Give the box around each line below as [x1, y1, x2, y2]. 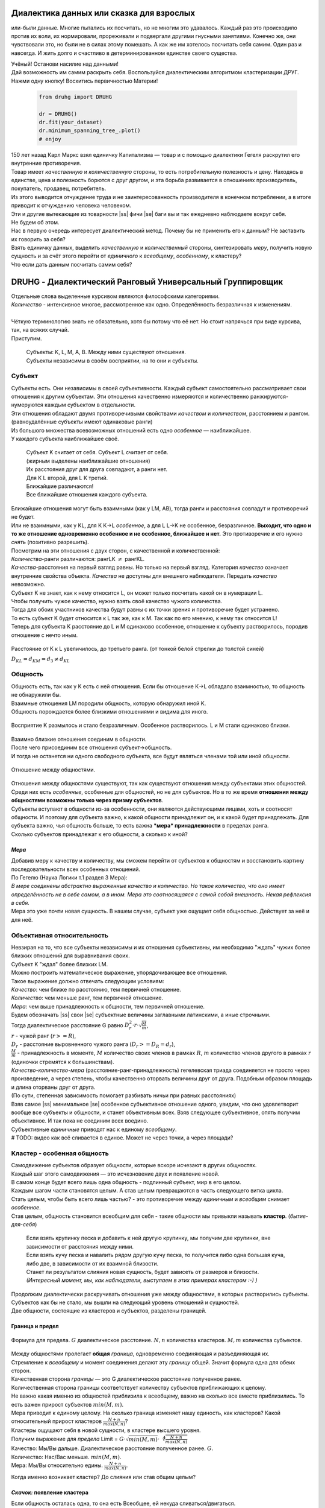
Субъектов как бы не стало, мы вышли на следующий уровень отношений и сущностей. [11, 1299, 240, 1306]
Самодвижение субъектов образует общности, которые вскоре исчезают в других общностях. [11, 1162, 257, 1169]
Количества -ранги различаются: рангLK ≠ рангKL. [11, 556, 145, 563]
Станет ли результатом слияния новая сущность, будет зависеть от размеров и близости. [26, 1268, 259, 1275]
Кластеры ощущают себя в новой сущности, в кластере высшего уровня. [11, 1427, 201, 1434]
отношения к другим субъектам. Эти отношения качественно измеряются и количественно [11, 393, 249, 401]
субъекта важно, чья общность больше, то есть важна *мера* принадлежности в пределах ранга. [11, 822, 269, 829]
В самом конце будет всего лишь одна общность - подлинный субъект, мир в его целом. [11, 1179, 241, 1186]
